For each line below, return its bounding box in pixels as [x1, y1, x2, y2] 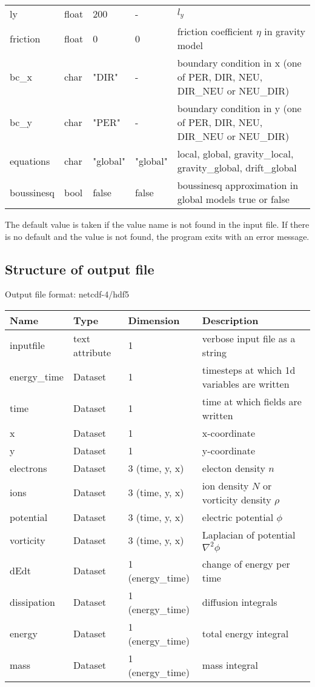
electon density [202, 460, 265, 475]
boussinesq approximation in [177, 178, 299, 192]
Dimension [128, 313, 180, 327]
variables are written [202, 376, 290, 391]
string [202, 345, 227, 359]
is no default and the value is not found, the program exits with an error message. [5, 230, 310, 242]
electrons [10, 460, 47, 475]
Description [202, 313, 259, 327]
